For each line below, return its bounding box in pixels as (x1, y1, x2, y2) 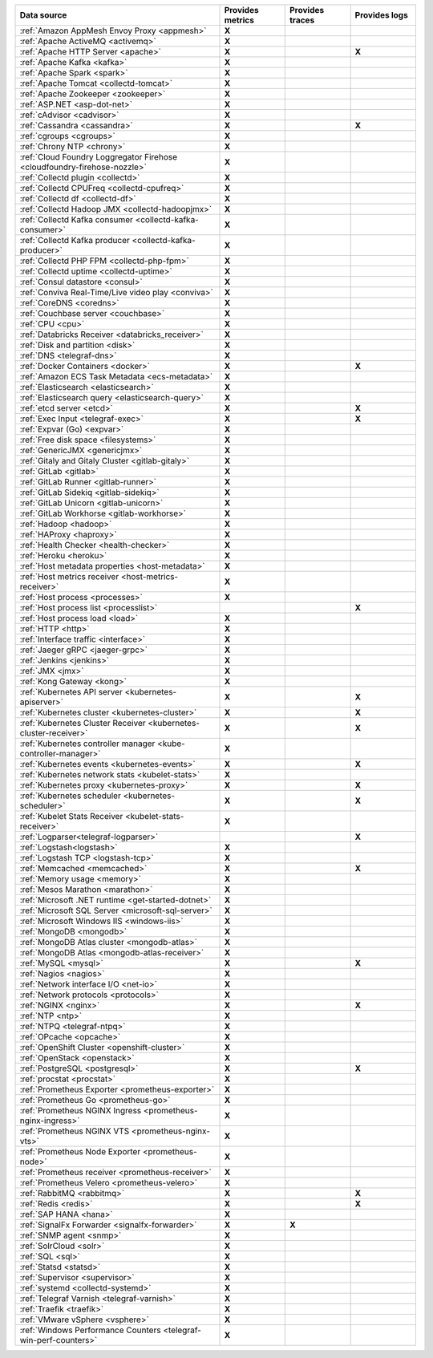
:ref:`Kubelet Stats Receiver (19, 811, 123, 821)
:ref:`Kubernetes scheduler (19, 790, 122, 801)
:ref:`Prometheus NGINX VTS (19, 1125, 130, 1137)
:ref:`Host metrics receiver (19, 571, 119, 582)
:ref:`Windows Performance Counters (19, 1324, 161, 1336)
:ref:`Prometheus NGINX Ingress (19, 1105, 142, 1116)
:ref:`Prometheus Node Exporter (19, 1146, 141, 1157)
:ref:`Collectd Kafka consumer (19, 214, 134, 225)
